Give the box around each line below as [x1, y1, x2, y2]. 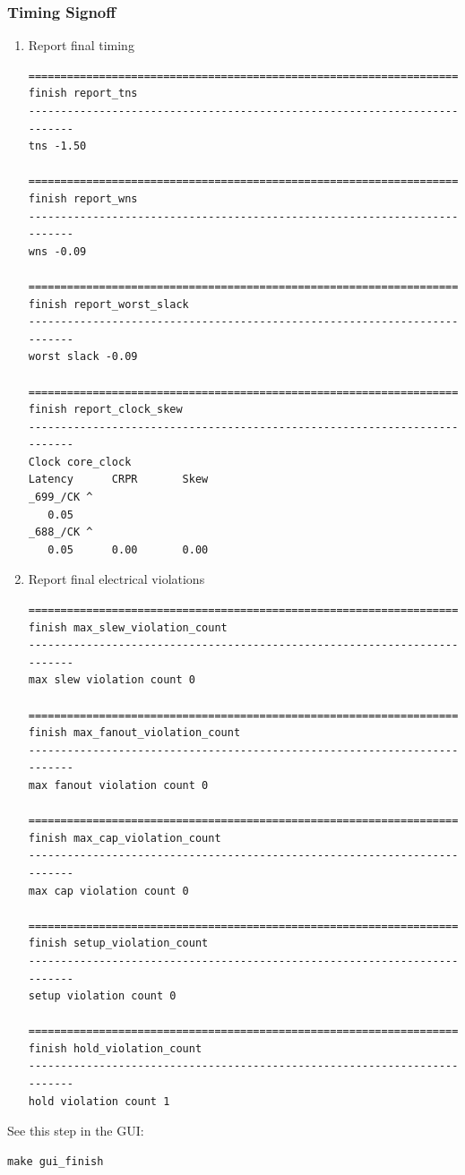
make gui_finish [7, 1154, 104, 1168]
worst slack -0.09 [28, 350, 138, 364]
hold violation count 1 [28, 1094, 170, 1108]
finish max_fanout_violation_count [28, 726, 241, 740]
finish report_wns [28, 192, 138, 205]
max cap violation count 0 [28, 884, 189, 897]
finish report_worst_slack [28, 297, 189, 311]
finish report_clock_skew [28, 403, 183, 416]
